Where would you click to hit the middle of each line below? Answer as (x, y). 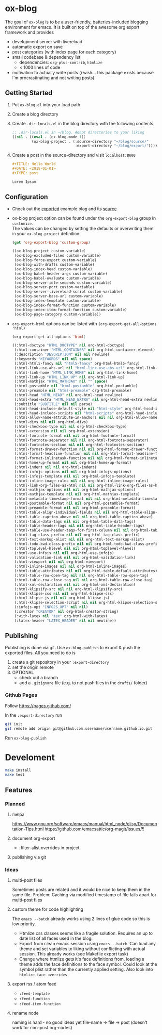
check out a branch (38, 677)
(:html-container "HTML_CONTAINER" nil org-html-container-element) (85, 350)
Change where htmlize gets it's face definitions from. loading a (82, 959)
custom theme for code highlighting (48, 909)
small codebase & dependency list (46, 57)
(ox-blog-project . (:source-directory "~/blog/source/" (90, 141)
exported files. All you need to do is (40, 653)
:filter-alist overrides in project (49, 848)
